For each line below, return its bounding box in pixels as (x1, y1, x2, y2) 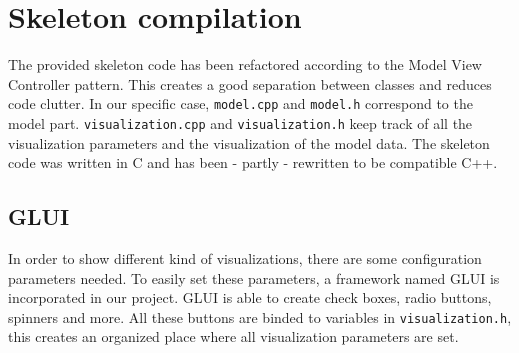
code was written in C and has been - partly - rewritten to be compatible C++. (8, 152, 498, 173)
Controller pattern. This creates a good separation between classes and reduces (8, 73, 492, 94)
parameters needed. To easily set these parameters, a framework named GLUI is (8, 267, 500, 288)
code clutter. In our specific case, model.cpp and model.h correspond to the (8, 93, 473, 114)
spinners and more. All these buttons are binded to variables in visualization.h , (8, 306, 512, 327)
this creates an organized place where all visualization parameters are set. (8, 326, 459, 347)
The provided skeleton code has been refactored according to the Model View (8, 54, 482, 75)
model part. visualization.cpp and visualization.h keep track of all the (8, 112, 473, 133)
